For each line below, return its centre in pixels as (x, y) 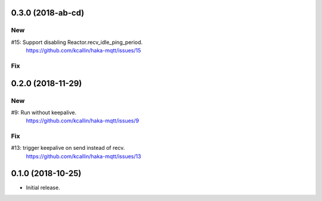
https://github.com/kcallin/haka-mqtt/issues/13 (83, 156)
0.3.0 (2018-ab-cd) (48, 13)
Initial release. (43, 187)
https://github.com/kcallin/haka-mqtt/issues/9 (83, 121)
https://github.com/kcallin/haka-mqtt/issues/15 (83, 51)
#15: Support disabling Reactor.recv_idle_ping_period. (77, 42)
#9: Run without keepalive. (44, 112)
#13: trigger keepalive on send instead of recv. (68, 148)
